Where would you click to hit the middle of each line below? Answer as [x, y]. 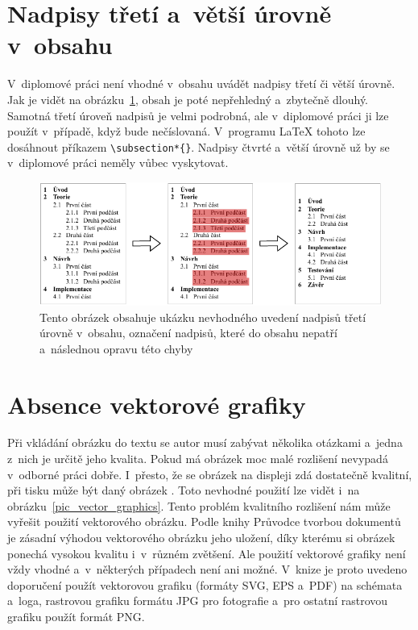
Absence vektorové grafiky [157, 404]
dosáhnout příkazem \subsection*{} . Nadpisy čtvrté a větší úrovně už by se [199, 146]
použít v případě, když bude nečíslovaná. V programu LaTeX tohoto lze [186, 131]
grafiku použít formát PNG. [76, 617]
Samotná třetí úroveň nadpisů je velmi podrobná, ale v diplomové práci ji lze [198, 115]
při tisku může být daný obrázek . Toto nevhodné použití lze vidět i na [184, 490]
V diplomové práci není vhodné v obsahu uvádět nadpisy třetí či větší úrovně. [201, 83]
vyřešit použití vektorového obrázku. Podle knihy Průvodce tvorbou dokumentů [204, 522]
